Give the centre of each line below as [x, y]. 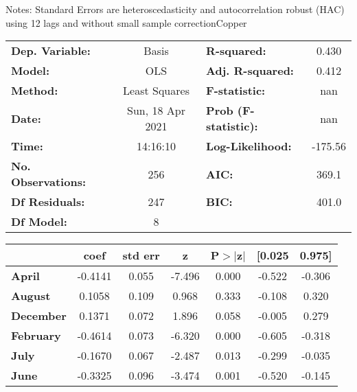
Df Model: [39, 222]
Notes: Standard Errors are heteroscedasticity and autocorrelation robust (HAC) [175, 9]
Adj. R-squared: [250, 71]
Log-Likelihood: [249, 146]
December [39, 316]
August [31, 296]
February [36, 336]
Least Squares [156, 91]
